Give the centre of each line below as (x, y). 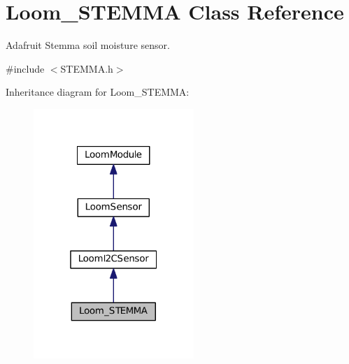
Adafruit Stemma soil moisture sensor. (88, 45)
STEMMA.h (87, 68)
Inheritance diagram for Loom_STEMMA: (98, 92)
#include (25, 68)
